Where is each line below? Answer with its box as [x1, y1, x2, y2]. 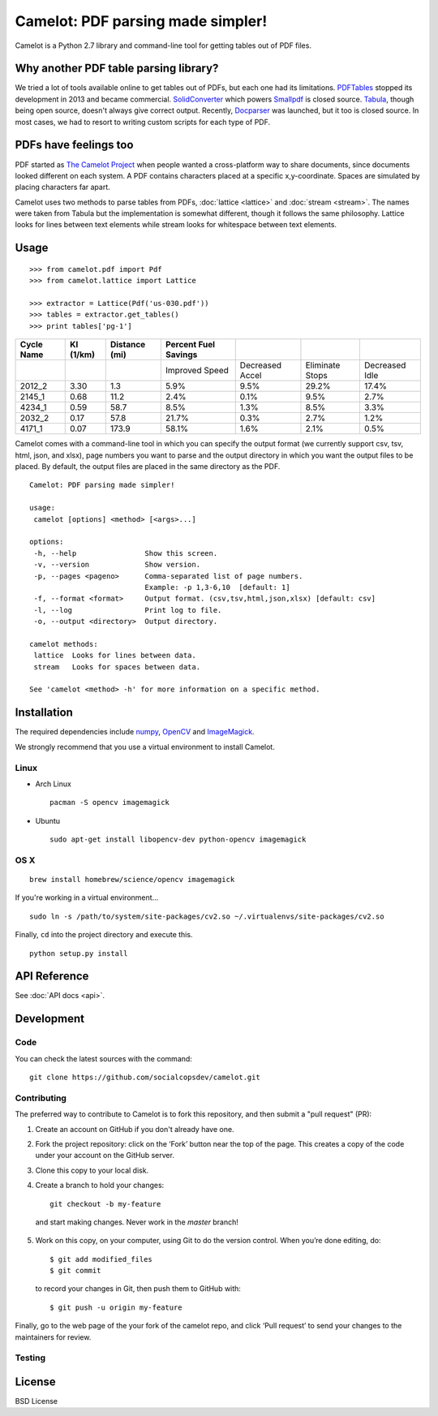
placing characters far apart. [15, 183, 111, 192]
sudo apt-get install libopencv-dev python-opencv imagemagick [49, 835, 307, 844]
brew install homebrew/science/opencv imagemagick [29, 875, 235, 884]
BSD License [15, 1397, 58, 1406]
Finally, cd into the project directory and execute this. [15, 930, 193, 940]
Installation [15, 706, 73, 720]
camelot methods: [29, 639, 98, 648]
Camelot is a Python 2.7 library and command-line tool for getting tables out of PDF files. [15, 41, 312, 50]
